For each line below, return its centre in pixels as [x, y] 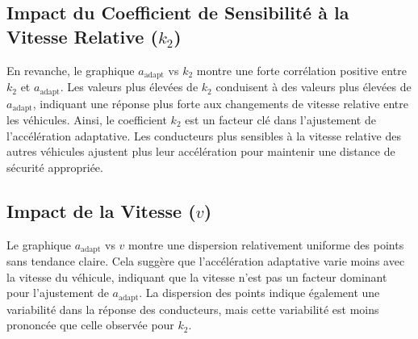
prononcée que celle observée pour [90, 325]
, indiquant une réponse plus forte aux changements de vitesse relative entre [220, 103]
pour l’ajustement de [58, 293]
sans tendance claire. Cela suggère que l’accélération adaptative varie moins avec [206, 260]
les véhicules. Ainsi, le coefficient [87, 119]
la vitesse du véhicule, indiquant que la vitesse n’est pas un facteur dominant [197, 276]
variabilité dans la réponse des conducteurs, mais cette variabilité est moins [193, 309]
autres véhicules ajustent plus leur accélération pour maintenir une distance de [201, 151]
